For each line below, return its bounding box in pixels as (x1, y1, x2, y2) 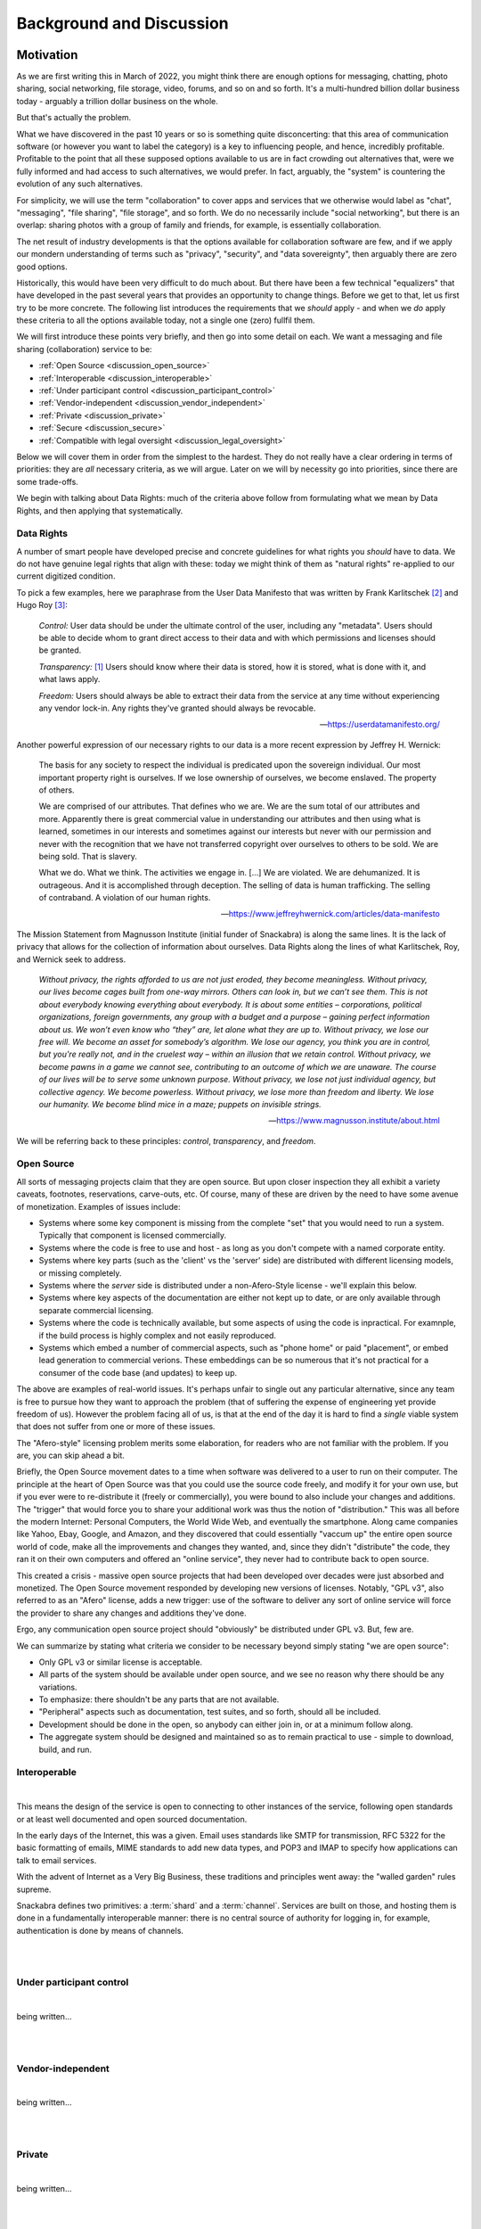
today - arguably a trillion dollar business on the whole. (16, 95, 218, 106)
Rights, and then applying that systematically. (16, 505, 183, 516)
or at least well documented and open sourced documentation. (16, 1814, 248, 1824)
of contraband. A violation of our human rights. (38, 892, 211, 903)
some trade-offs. (16, 476, 79, 487)
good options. (16, 261, 68, 272)
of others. (38, 785, 75, 795)
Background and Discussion (16, 13, 229, 33)
